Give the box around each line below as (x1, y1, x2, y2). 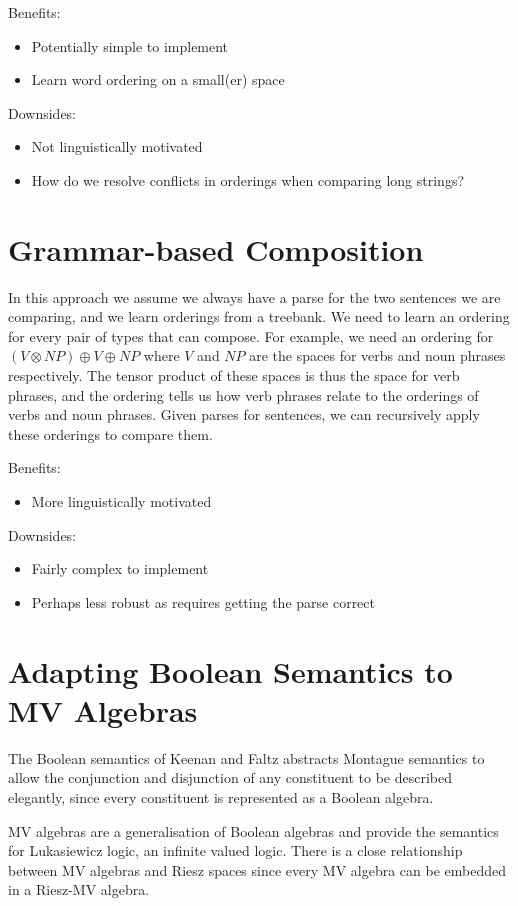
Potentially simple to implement (31, 35, 229, 56)
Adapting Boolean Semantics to (8, 650, 453, 691)
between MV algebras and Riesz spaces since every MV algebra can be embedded (8, 859, 507, 880)
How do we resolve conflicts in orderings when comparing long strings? (31, 169, 465, 190)
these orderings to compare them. (8, 423, 213, 444)
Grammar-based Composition (8, 228, 424, 269)
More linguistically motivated (31, 491, 212, 512)
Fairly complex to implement (31, 558, 209, 579)
